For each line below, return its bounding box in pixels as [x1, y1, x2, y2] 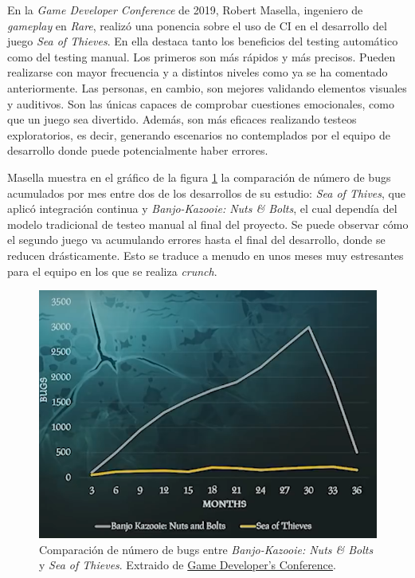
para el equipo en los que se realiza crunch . [7, 262, 217, 279]
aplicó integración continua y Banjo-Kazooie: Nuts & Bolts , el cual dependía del [7, 200, 397, 217]
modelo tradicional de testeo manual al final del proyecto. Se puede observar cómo [7, 215, 409, 232]
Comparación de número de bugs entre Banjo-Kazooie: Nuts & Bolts [39, 541, 374, 557]
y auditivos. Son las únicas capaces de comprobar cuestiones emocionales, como [7, 95, 394, 112]
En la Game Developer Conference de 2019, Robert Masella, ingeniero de [7, 2, 363, 18]
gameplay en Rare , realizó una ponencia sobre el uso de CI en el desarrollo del [7, 17, 387, 33]
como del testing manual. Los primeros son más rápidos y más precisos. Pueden [7, 48, 396, 65]
